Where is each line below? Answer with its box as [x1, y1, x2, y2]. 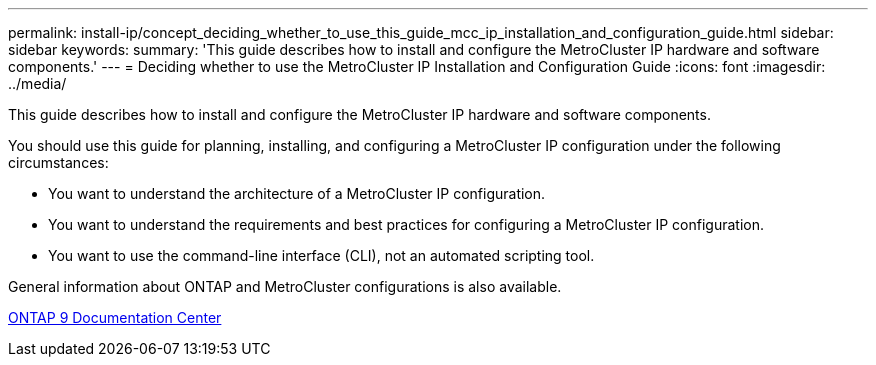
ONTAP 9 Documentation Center [8, 309, 222, 326]
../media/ [8, 75, 67, 92]
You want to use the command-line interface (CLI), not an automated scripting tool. [48, 247, 595, 264]
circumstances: [8, 154, 109, 171]
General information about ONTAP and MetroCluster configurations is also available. [8, 278, 562, 295]
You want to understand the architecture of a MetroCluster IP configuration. [48, 185, 546, 202]
